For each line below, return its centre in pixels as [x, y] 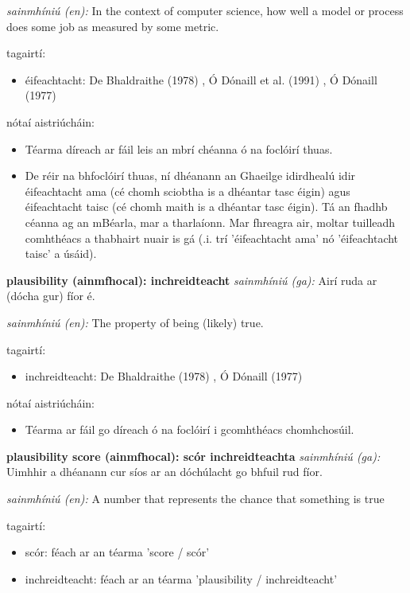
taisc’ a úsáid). [61, 254]
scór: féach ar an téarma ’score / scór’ [117, 552]
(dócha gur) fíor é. [51, 296]
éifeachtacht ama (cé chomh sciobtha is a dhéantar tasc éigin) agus [188, 191]
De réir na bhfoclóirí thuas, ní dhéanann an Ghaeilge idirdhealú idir [190, 176]
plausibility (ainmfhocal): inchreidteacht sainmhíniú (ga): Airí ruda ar [192, 280]
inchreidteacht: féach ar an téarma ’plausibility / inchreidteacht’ [181, 578]
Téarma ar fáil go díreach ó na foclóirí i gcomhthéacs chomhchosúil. [190, 429]
